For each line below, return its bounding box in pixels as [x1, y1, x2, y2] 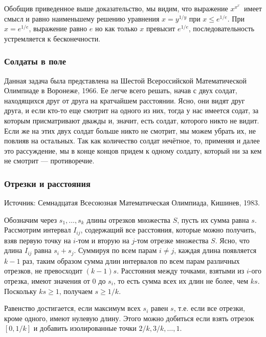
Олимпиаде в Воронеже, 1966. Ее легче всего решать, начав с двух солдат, [4, 85, 237, 96]
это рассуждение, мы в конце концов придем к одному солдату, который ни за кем [4, 145, 262, 156]
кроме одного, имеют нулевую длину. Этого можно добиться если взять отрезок [4, 312, 254, 323]
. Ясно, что [215, 235, 250, 245]
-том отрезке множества [135, 235, 209, 245]
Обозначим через [4, 214, 57, 225]
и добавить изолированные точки [33, 323, 137, 333]
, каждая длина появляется [174, 245, 257, 256]
